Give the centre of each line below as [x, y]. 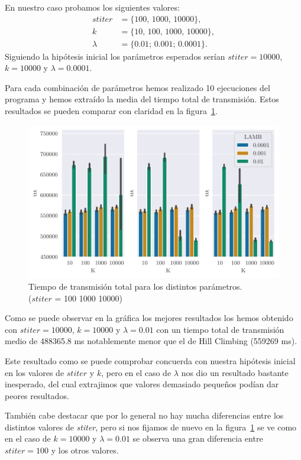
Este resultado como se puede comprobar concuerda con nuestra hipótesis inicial [150, 360]
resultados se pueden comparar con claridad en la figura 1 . [111, 111]
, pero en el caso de [136, 372]
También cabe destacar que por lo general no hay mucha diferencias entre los [144, 415]
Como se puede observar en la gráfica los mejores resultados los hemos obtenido [149, 318]
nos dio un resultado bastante [235, 372]
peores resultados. [37, 395]
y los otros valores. [85, 450]
